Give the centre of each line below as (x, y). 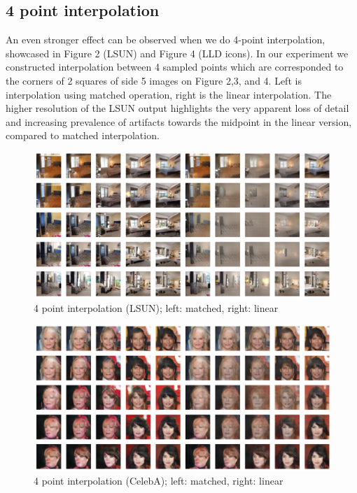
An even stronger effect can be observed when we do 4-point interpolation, (166, 40)
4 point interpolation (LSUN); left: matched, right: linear (156, 308)
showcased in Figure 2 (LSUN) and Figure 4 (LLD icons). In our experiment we (177, 53)
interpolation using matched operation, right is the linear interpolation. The (169, 94)
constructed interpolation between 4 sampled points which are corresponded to (175, 67)
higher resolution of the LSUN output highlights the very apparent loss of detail (177, 108)
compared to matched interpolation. (83, 135)
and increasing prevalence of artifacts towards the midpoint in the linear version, (179, 121)
